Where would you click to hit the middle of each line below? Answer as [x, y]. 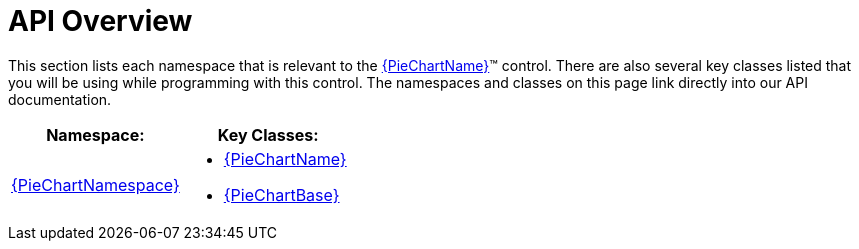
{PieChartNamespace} [95, 184]
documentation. [60, 99]
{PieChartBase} [281, 194]
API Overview [100, 21]
